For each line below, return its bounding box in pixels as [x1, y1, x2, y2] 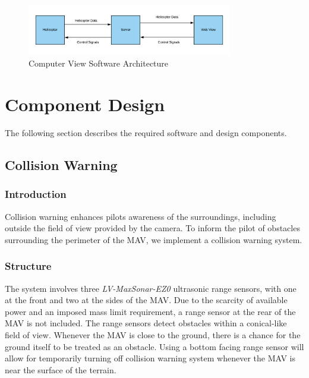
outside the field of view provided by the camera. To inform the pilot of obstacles [5, 222, 300, 234]
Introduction [5, 187, 67, 201]
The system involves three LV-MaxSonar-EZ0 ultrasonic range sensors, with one [5, 282, 297, 294]
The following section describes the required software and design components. [5, 127, 287, 139]
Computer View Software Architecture [29, 57, 169, 70]
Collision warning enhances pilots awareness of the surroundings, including [5, 210, 276, 222]
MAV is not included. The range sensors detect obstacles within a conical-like [5, 317, 287, 329]
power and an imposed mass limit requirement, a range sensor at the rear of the [5, 305, 296, 317]
